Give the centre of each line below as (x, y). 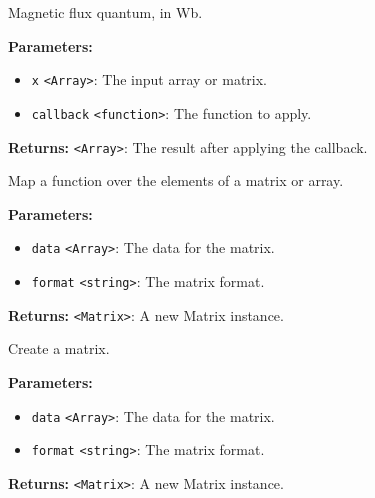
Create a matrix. (59, 348)
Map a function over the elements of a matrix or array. (176, 180)
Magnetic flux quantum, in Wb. (105, 12)
